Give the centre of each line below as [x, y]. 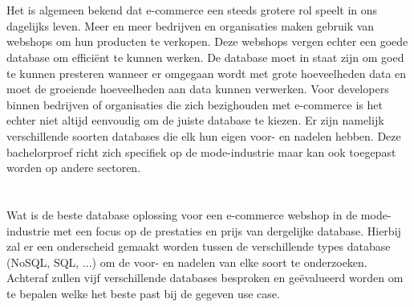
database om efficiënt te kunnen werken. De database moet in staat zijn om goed [205, 57]
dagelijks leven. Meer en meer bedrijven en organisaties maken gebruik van [191, 25]
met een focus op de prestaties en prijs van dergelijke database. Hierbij [227, 230]
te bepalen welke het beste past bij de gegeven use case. [143, 293]
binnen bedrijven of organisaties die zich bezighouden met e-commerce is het [195, 104]
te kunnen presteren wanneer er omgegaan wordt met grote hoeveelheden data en [207, 73]
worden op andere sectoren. [74, 168]
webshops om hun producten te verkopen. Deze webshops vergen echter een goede [207, 41]
